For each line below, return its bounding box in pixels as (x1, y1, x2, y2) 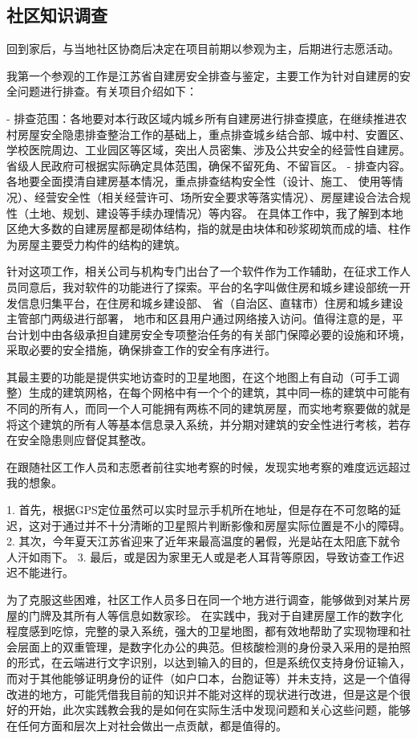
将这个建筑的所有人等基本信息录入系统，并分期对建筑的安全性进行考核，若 (6, 415, 399, 432)
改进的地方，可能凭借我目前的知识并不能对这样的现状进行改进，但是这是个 (6, 685, 399, 702)
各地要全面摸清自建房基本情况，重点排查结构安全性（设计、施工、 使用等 (6, 173, 392, 190)
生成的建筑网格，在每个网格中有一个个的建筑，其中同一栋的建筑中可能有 (28, 384, 411, 401)
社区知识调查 (6, 2, 107, 27)
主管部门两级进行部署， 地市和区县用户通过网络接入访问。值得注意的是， (6, 310, 392, 327)
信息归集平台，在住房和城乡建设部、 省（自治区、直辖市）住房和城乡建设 (17, 294, 403, 311)
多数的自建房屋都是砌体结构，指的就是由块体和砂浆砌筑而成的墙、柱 (39, 220, 399, 237)
